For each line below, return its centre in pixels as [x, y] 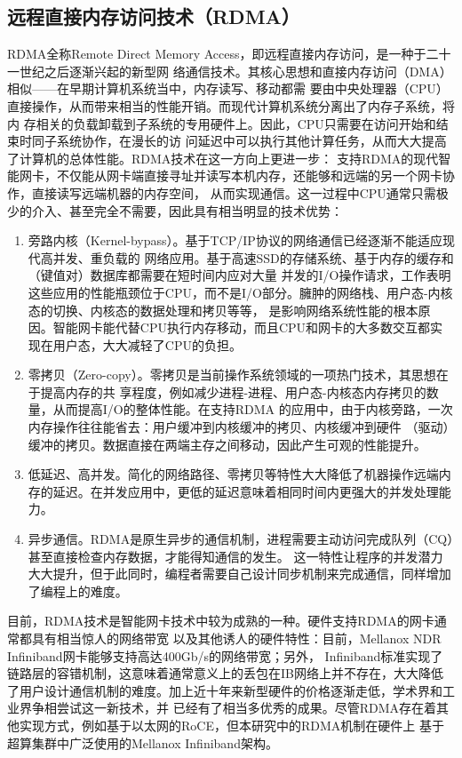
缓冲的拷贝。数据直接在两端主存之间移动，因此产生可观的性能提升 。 [227, 444]
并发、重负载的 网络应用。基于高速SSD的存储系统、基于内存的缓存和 [253, 257]
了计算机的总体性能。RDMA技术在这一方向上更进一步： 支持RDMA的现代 [223, 158]
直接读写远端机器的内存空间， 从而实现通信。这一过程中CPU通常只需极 [240, 192]
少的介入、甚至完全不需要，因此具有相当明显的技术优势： [175, 210]
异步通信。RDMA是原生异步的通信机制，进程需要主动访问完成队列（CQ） [241, 539]
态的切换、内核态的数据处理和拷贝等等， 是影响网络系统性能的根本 [223, 310]
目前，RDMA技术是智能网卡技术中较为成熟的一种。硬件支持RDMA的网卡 [221, 621]
